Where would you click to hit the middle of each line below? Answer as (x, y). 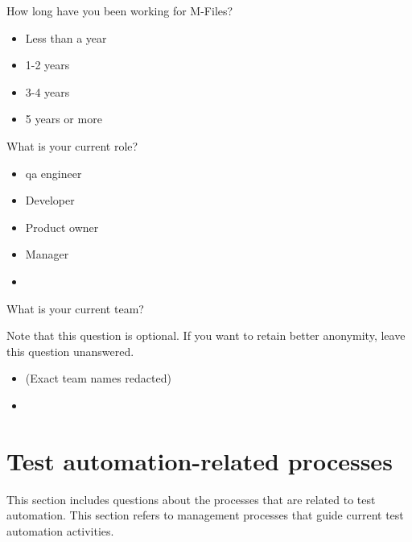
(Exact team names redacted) (98, 378)
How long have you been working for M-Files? (120, 10)
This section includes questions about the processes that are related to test (191, 499)
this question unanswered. (70, 351)
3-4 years (47, 91)
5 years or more (64, 119)
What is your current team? (75, 308)
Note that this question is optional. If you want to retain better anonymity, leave (206, 335)
